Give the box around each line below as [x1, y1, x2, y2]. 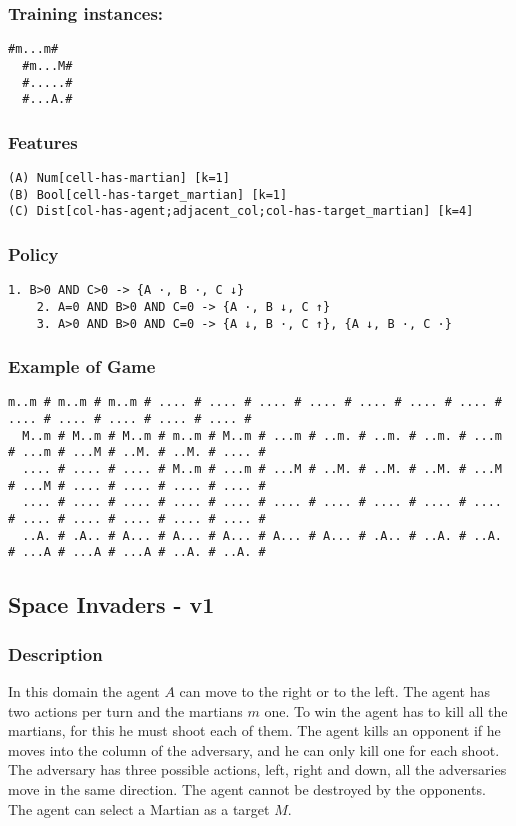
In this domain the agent [8, 681, 160, 701]
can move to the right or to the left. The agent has [179, 681, 491, 701]
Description [8, 641, 103, 666]
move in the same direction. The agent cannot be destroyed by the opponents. [8, 778, 486, 799]
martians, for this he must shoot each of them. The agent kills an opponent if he [8, 720, 501, 741]
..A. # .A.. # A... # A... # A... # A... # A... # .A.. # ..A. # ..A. [22, 528, 502, 543]
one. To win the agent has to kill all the [264, 700, 508, 721]
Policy [8, 241, 59, 266]
